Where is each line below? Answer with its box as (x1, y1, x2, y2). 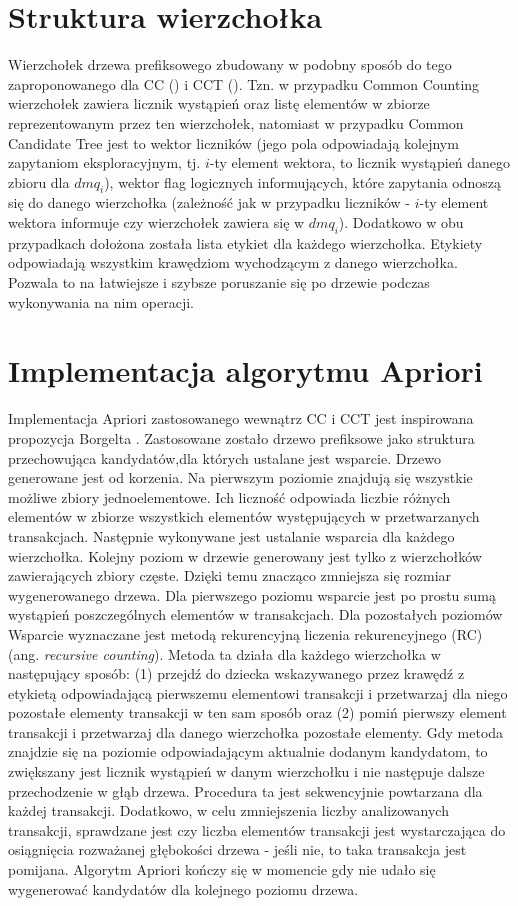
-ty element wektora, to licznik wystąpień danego (209, 152, 511, 173)
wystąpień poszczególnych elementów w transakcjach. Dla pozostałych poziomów (8, 604, 503, 625)
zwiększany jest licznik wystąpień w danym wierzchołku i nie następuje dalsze (8, 761, 485, 782)
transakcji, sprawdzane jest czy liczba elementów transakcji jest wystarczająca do (8, 819, 506, 840)
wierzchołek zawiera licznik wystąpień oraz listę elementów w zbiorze (8, 93, 430, 114)
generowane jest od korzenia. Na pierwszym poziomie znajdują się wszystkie (8, 467, 473, 488)
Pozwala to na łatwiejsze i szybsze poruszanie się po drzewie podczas (8, 272, 430, 293)
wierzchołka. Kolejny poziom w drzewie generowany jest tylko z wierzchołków (8, 545, 482, 566)
